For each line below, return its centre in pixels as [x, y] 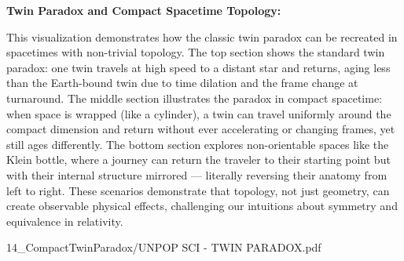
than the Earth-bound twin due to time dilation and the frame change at [182, 83]
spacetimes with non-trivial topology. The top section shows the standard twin [196, 52]
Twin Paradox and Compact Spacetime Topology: [144, 10]
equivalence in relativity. [65, 221]
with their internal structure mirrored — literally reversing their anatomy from [197, 174]
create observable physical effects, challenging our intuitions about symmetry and [202, 206]
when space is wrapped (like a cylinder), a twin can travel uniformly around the [199, 113]
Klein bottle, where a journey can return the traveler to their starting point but [198, 159]
